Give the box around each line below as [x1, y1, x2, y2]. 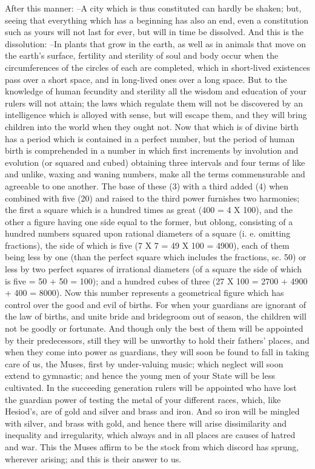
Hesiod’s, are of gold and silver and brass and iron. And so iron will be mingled [5, 405, 300, 418]
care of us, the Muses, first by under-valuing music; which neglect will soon [5, 357, 283, 370]
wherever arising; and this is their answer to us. [5, 452, 182, 465]
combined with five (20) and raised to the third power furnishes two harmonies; [5, 191, 300, 204]
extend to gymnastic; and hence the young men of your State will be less [5, 369, 275, 382]
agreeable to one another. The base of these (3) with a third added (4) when [5, 179, 289, 192]
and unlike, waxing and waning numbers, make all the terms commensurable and [5, 168, 305, 180]
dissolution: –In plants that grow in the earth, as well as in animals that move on [5, 37, 307, 50]
